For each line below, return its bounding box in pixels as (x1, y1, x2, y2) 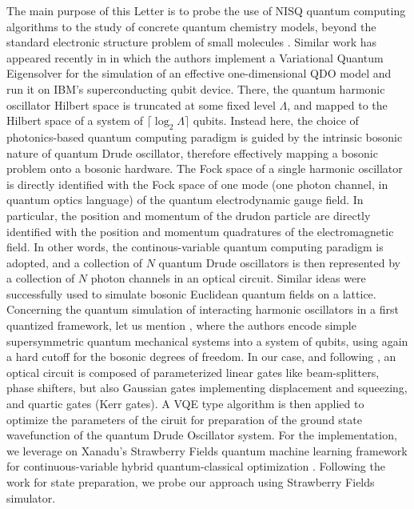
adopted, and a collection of (6, 254, 142, 271)
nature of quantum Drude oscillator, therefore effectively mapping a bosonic (6, 144, 378, 161)
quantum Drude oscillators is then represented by (158, 254, 400, 271)
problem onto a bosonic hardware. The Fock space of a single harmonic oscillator (6, 160, 403, 177)
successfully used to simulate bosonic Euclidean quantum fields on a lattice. (6, 285, 376, 302)
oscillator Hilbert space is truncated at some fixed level (6, 96, 276, 113)
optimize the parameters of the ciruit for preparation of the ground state (6, 411, 362, 427)
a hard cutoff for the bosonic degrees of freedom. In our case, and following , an (6, 348, 396, 365)
